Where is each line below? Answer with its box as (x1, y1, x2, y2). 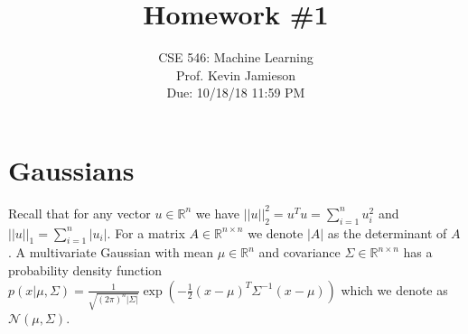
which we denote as (341, 280, 448, 299)
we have (195, 203, 240, 222)
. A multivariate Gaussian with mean (8, 243, 214, 262)
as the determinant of (327, 223, 447, 242)
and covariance (258, 243, 341, 262)
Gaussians (8, 151, 135, 188)
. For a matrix (107, 223, 185, 242)
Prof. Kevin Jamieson (176, 65, 295, 84)
